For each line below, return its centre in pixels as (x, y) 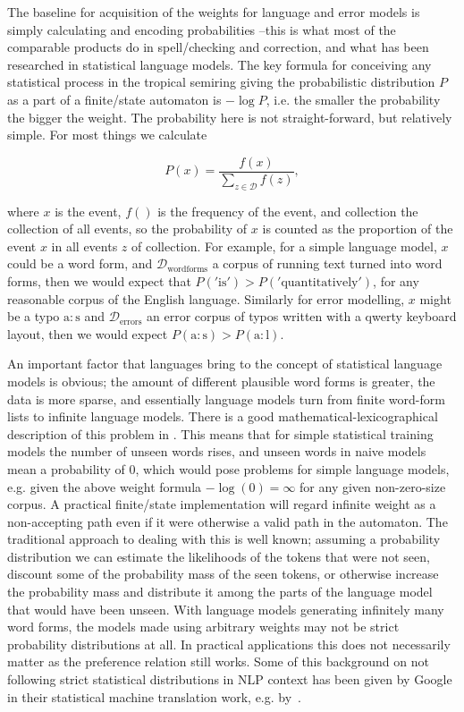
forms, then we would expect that (99, 280)
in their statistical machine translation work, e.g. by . (154, 696)
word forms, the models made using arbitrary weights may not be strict (203, 627)
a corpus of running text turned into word (327, 263)
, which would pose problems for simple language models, (292, 468)
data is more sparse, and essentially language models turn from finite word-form (226, 398)
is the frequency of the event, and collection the (288, 211)
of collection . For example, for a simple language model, (284, 246)
